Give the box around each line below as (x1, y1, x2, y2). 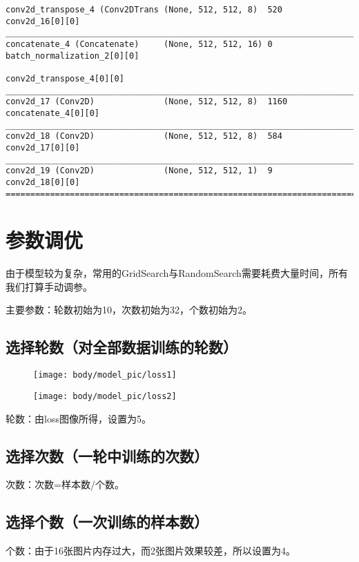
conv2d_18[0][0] (6, 177, 80, 187)
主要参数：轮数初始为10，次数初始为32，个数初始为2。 (6, 302, 252, 317)
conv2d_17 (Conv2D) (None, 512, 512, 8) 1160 (6, 97, 288, 107)
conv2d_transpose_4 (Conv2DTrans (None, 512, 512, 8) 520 (6, 5, 282, 14)
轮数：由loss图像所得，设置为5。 (6, 411, 151, 425)
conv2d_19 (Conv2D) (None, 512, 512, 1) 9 (6, 166, 273, 176)
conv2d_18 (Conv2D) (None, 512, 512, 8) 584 (6, 131, 282, 142)
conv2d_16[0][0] (6, 16, 80, 26)
